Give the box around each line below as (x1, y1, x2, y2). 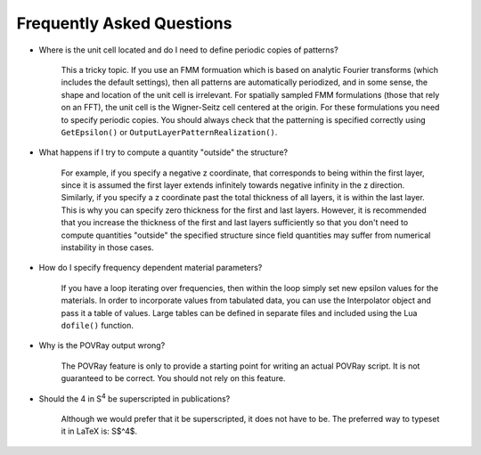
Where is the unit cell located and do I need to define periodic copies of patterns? (38, 45, 338, 55)
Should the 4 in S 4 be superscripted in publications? (38, 392, 231, 404)
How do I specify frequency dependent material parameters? (38, 263, 263, 273)
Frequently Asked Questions (16, 13, 232, 33)
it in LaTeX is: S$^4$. (61, 426, 138, 436)
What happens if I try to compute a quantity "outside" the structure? (38, 147, 289, 158)
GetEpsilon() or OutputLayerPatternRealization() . (61, 126, 278, 137)
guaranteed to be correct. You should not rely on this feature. (61, 373, 286, 384)
